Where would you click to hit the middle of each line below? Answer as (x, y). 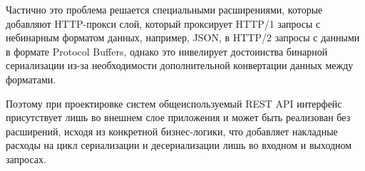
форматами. (31, 79)
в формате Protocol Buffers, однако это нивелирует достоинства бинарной (167, 51)
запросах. (26, 159)
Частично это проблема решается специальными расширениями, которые (164, 9)
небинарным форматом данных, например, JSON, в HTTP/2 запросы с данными (183, 37)
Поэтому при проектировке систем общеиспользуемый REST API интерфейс (174, 103)
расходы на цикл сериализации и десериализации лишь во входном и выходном (179, 145)
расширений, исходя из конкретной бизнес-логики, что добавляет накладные (172, 131)
